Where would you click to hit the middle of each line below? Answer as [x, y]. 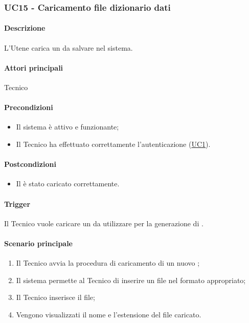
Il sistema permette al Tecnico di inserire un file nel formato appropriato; [131, 280]
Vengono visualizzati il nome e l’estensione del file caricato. [109, 314]
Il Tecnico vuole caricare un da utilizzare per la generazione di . [104, 223]
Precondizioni [29, 107]
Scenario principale [38, 243]
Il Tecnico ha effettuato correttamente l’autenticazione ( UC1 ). [113, 144]
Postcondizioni [30, 164]
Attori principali [34, 67]
